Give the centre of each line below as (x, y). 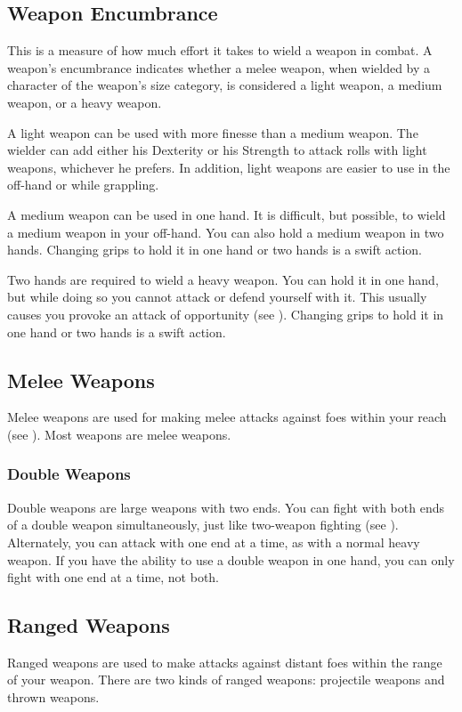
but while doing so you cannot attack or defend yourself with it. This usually (217, 297)
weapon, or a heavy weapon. (85, 102)
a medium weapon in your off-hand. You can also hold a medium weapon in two (226, 232)
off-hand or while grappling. (83, 185)
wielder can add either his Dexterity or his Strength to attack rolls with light (217, 150)
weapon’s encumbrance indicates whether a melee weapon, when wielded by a (219, 67)
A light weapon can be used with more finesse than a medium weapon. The (213, 132)
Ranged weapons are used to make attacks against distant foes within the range (225, 662)
